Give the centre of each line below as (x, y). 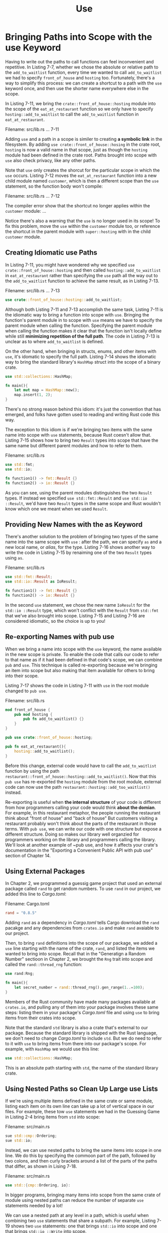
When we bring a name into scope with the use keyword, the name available (83, 649)
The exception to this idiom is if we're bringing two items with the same (79, 430)
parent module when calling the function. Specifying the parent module (79, 325)
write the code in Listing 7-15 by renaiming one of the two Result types (78, 553)
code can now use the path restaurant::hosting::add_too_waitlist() (78, 787)
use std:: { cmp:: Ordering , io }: (38, 1185)
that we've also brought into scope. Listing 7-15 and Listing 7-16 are (75, 615)
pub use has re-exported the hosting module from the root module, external (83, 782)
